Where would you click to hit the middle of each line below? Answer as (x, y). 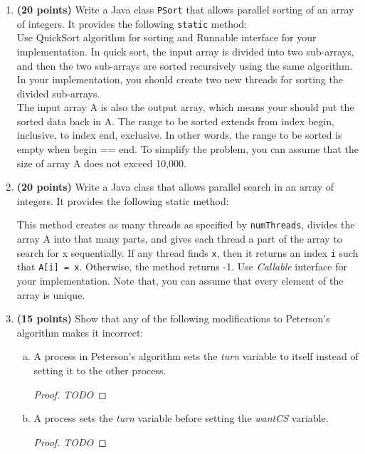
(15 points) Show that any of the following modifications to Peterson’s (173, 318)
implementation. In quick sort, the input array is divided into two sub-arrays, (185, 51)
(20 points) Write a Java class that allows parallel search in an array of (175, 187)
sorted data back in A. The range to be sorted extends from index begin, (175, 121)
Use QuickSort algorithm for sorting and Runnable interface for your (166, 37)
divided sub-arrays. (58, 93)
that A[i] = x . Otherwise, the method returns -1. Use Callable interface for (182, 266)
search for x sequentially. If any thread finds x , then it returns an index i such (187, 252)
